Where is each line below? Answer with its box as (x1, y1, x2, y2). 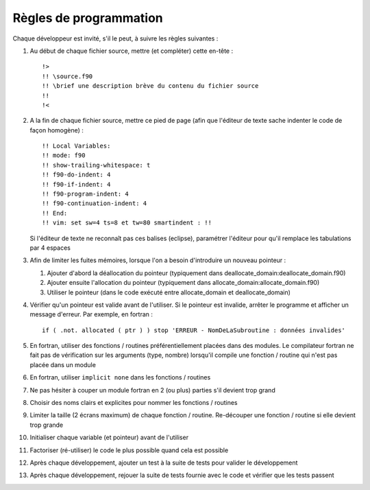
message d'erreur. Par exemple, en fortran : (29, 310, 153, 318)
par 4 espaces (29, 244, 71, 252)
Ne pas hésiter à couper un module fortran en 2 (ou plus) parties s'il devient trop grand (29, 386, 275, 394)
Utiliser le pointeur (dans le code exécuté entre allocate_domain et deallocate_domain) (47, 288, 291, 296)
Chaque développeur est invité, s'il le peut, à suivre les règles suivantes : (12, 34, 219, 43)
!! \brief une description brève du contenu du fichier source (42, 82, 259, 90)
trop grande (29, 421, 64, 429)
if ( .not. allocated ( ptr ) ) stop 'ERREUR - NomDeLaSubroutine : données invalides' (42, 326, 346, 334)
